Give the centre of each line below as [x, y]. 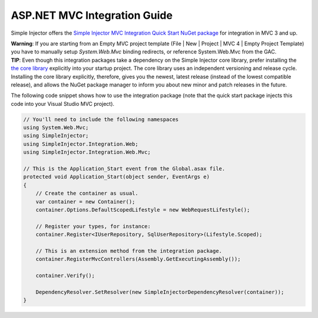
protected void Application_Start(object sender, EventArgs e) [117, 177]
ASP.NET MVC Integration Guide [92, 15]
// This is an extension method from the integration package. [129, 251]
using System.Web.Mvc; [56, 128]
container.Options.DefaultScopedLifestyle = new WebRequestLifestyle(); [143, 210]
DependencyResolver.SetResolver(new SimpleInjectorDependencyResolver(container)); [160, 292]
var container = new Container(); [85, 202]
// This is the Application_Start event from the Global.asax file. [124, 168]
